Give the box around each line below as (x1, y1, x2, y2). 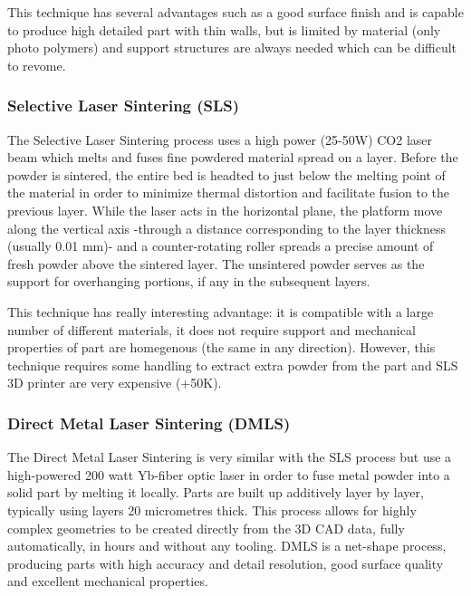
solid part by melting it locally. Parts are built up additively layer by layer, (7, 483, 424, 502)
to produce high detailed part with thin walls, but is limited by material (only (7, 20, 441, 39)
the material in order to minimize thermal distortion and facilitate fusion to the (7, 183, 450, 202)
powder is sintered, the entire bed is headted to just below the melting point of (7, 165, 446, 184)
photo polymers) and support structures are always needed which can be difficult (7, 38, 457, 57)
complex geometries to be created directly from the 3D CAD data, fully (7, 518, 405, 537)
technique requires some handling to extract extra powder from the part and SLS (7, 355, 458, 374)
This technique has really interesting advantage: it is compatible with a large (7, 302, 434, 321)
